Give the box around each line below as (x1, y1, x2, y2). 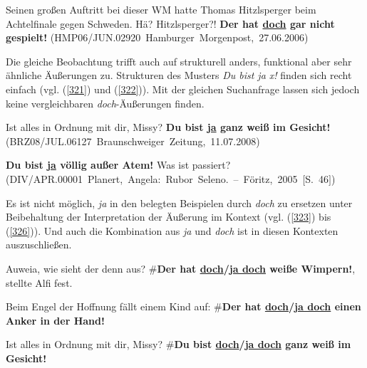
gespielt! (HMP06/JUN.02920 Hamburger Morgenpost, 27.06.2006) (6, 30, 309, 45)
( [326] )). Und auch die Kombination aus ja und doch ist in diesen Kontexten (6, 223, 338, 238)
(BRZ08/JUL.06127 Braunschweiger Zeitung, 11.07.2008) (6, 133, 260, 148)
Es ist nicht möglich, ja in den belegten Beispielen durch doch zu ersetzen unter (6, 195, 353, 210)
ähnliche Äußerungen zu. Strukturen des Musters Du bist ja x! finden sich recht (6, 68, 352, 83)
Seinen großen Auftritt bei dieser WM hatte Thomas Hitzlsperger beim (6, 2, 316, 16)
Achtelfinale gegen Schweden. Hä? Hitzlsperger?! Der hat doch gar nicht (6, 16, 335, 31)
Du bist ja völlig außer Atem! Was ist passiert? (6, 157, 231, 172)
